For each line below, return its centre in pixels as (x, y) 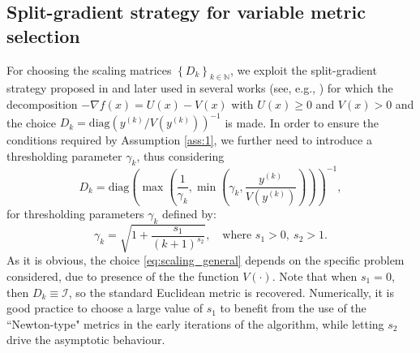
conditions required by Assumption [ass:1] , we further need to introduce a (189, 140)
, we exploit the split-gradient (303, 69)
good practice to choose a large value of (105, 308)
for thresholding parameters (75, 214)
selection (43, 35)
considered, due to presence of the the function (123, 276)
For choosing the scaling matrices (89, 69)
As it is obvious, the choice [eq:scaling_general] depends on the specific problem (206, 260)
